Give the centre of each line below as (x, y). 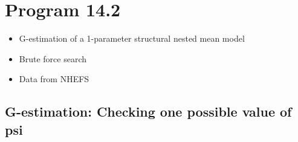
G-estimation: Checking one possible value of (148, 111)
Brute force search (53, 58)
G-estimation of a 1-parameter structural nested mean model (132, 38)
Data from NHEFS (54, 79)
